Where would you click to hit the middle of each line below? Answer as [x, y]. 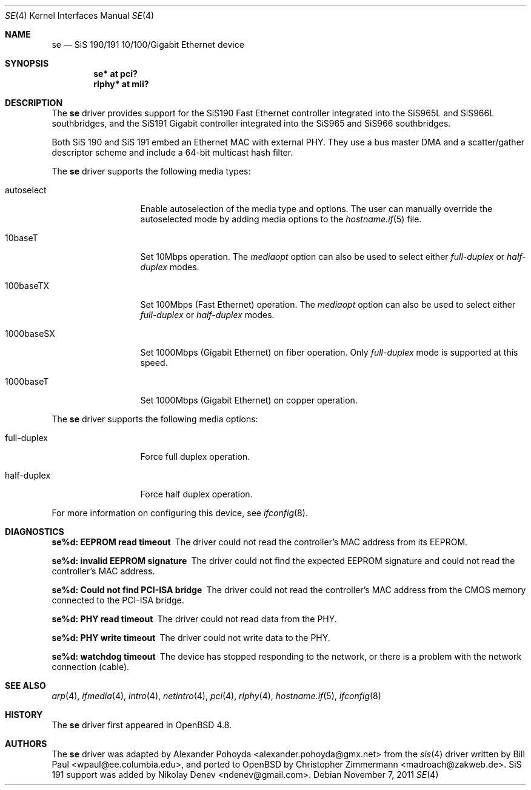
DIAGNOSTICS [35, 532]
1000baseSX [30, 334]
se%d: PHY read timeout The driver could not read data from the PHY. [194, 619]
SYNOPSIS [27, 63]
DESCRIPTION [34, 103]
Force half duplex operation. [196, 494]
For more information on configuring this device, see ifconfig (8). [180, 513]
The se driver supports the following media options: [155, 419]
